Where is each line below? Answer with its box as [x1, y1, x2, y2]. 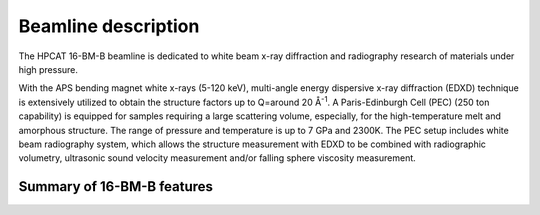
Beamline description [18, 15, 200, 37]
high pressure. [18, 63, 79, 75]
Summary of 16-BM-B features [18, 178, 214, 195]
